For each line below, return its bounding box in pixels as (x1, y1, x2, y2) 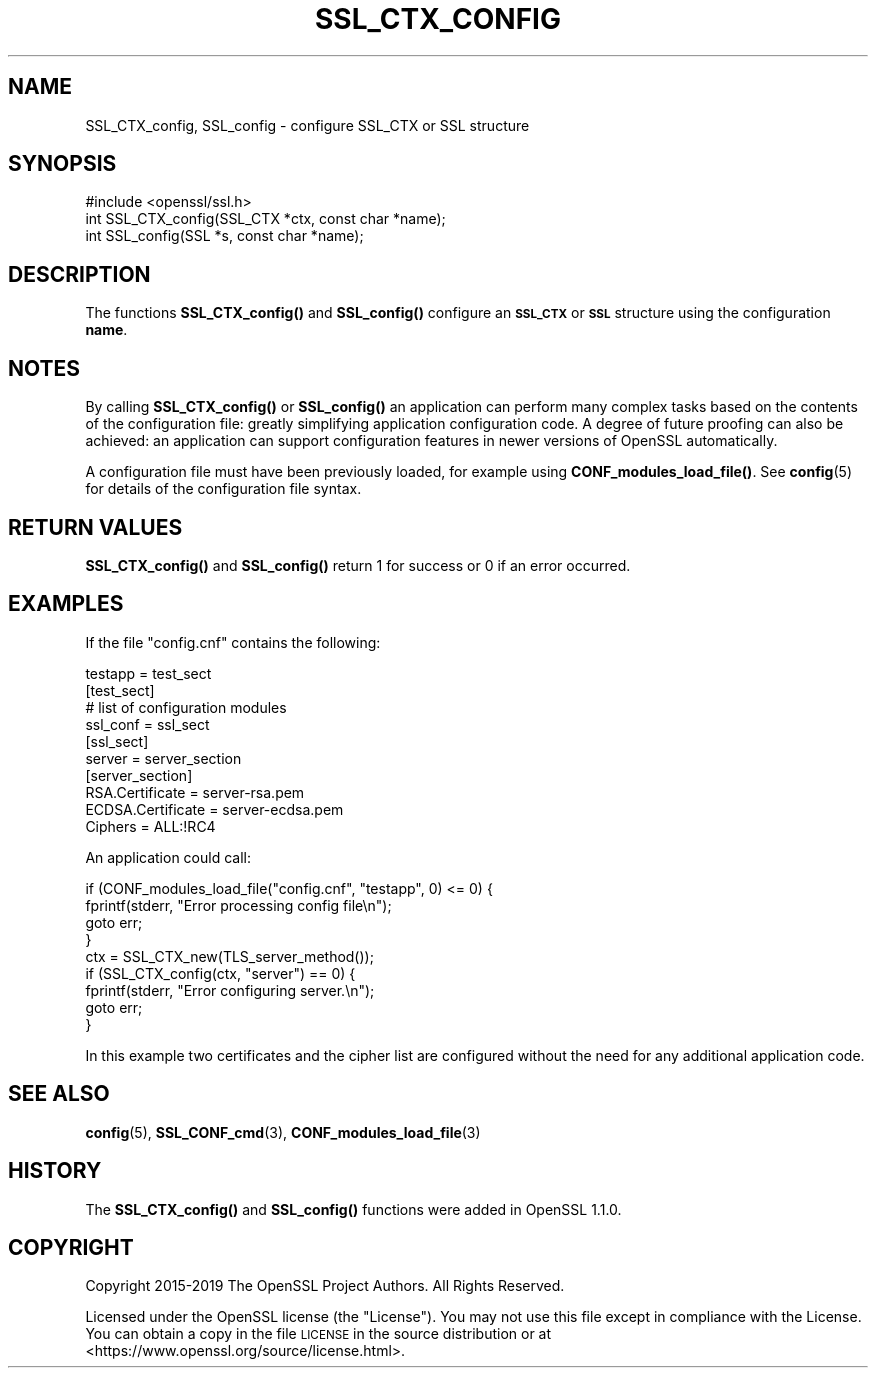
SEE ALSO (8, 1081, 110, 1107)
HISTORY (8, 1158, 102, 1184)
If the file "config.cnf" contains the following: (85, 633, 381, 651)
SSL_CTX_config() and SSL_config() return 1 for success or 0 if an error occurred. (85, 556, 631, 574)
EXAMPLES (8, 591, 124, 617)
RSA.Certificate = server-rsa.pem (85, 783, 305, 801)
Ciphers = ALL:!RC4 (85, 817, 216, 835)
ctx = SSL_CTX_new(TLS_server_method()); (85, 947, 374, 965)
